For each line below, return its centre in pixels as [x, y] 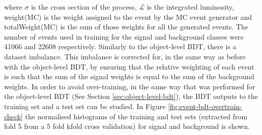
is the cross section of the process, [84, 7]
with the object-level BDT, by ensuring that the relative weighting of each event [129, 66]
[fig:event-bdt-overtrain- [205, 106]
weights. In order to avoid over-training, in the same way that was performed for [130, 86]
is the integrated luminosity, [190, 7]
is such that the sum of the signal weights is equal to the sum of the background [129, 76]
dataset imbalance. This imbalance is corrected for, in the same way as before [125, 56]
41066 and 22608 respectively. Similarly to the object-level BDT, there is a [120, 46]
